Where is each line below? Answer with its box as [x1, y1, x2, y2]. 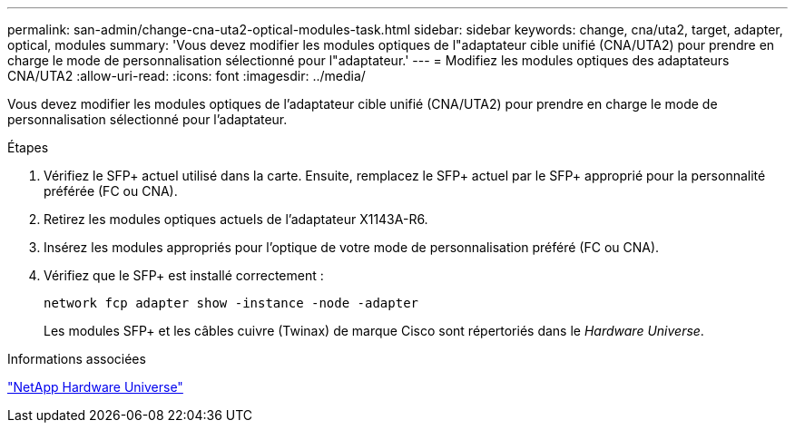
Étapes [7, 140, 49, 155]
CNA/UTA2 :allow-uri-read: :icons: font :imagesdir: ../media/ [7, 68, 366, 83]
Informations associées [7, 351, 146, 366]
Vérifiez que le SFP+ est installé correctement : [44, 268, 324, 283]
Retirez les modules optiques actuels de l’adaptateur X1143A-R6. [44, 211, 428, 227]
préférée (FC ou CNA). [44, 183, 178, 199]
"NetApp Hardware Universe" [7, 379, 183, 395]
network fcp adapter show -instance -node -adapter [44, 296, 419, 310]
